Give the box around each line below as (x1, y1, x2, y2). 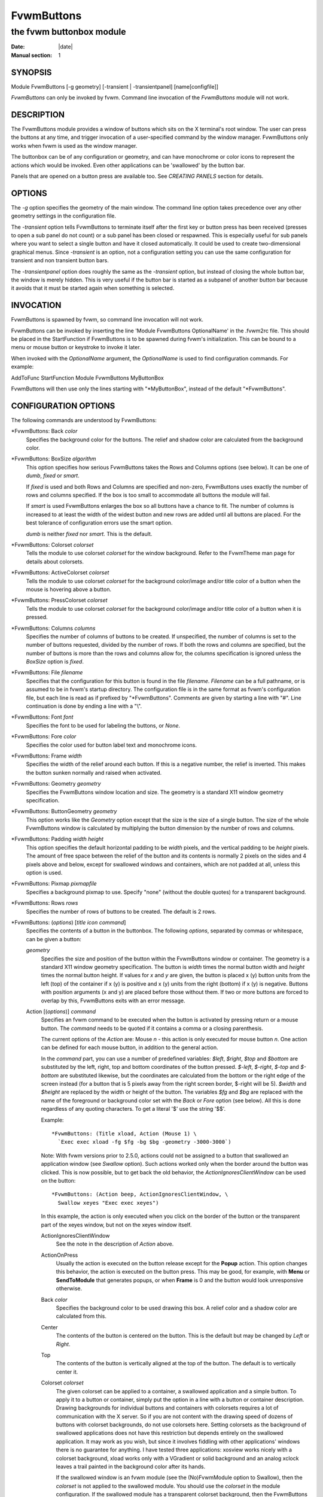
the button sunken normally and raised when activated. (26, 769, 162, 776)
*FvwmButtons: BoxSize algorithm (11, 455, 96, 462)
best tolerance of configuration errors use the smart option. (26, 519, 173, 526)
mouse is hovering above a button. (26, 586, 112, 593)
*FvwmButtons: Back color (11, 428, 78, 435)
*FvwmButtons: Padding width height (11, 835, 104, 843)
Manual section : (11, 51, 53, 59)
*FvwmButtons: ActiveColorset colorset (11, 569, 109, 576)
